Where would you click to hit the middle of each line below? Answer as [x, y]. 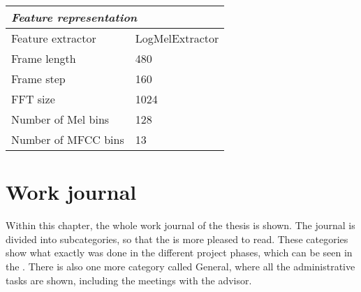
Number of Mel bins [60, 119]
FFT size [33, 99]
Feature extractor [54, 38]
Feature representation [74, 17]
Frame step [38, 79]
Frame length [44, 58]
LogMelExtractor [177, 38]
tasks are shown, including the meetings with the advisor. [129, 280]
